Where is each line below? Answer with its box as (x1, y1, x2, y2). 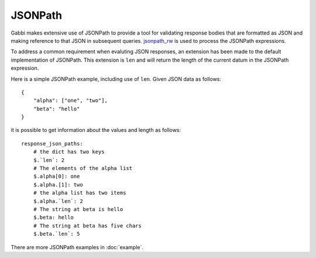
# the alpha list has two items (33, 189, 126, 196)
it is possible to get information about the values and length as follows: (11, 127, 181, 134)
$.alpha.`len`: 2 (33, 198, 83, 205)
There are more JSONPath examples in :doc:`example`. (11, 243, 143, 250)
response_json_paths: (21, 140, 83, 147)
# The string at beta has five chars (33, 222, 142, 229)
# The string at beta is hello (33, 206, 123, 212)
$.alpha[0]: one (33, 173, 80, 180)
